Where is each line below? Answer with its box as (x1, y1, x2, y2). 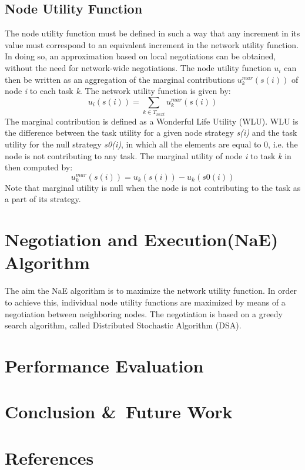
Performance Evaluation (5, 353, 204, 377)
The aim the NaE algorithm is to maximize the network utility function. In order (5, 284, 297, 297)
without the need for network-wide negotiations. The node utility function (5, 61, 272, 73)
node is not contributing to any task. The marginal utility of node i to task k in (5, 149, 291, 162)
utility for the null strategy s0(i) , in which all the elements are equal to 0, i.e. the (5, 137, 298, 150)
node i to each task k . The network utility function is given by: (5, 85, 231, 97)
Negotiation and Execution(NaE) (5, 227, 279, 251)
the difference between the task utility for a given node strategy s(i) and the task (5, 126, 297, 139)
